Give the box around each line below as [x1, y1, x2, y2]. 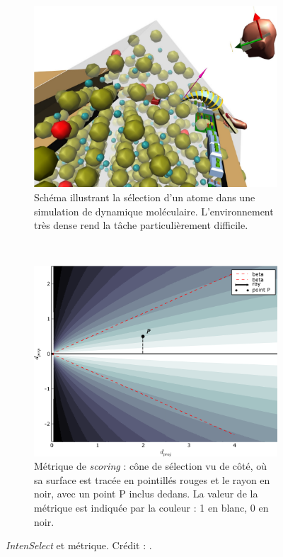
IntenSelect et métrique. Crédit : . [6, 538, 152, 553]
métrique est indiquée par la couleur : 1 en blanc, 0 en [34, 500, 269, 515]
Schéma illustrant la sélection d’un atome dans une [34, 189, 255, 204]
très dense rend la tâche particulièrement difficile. [34, 218, 248, 232]
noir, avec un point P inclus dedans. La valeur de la [34, 486, 258, 501]
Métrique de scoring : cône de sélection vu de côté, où [34, 458, 267, 473]
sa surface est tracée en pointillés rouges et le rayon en [34, 472, 270, 487]
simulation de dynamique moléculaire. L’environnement [34, 203, 274, 218]
